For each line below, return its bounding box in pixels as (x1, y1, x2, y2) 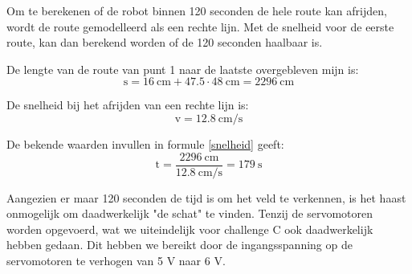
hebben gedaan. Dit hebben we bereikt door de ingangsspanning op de (6, 236, 353, 253)
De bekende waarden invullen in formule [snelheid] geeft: (6, 135, 284, 152)
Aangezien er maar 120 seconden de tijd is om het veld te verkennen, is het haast (6, 189, 406, 206)
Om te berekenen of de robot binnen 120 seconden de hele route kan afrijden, (6, 2, 387, 18)
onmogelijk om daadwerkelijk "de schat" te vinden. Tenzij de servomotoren (6, 205, 373, 222)
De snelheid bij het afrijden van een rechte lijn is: (6, 96, 249, 113)
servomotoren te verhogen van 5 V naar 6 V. (6, 252, 226, 268)
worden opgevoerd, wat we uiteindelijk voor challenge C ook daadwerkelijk (6, 220, 373, 237)
